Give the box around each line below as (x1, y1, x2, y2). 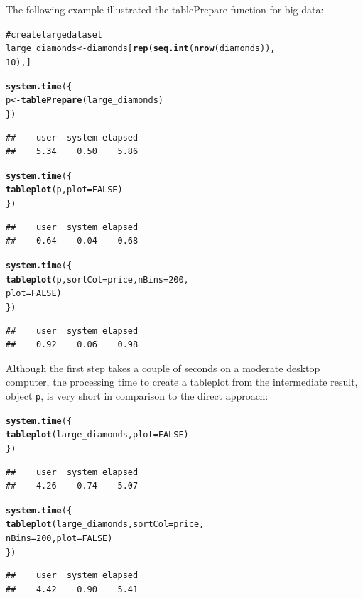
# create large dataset (6, 29, 103, 40)
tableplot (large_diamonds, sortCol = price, (6, 519, 205, 530)
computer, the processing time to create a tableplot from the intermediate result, (6, 374, 358, 389)
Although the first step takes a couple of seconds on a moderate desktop (6, 360, 320, 375)
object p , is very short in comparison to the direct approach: (6, 388, 269, 403)
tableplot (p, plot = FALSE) (6, 185, 123, 195)
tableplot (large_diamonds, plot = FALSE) (6, 430, 189, 440)
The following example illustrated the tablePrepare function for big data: (6, 2, 324, 16)
